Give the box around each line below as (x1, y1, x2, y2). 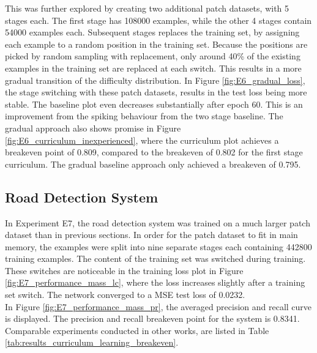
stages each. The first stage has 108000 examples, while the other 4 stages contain (5, 13, 312, 26)
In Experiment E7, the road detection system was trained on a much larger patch (5, 216, 310, 229)
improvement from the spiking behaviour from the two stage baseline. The (5, 110, 283, 122)
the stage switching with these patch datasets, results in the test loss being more (5, 86, 307, 98)
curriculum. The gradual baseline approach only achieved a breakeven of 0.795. (5, 157, 301, 170)
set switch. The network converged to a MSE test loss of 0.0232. (5, 288, 245, 301)
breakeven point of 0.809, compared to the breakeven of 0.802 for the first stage (5, 146, 303, 158)
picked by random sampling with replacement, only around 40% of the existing (5, 50, 300, 62)
